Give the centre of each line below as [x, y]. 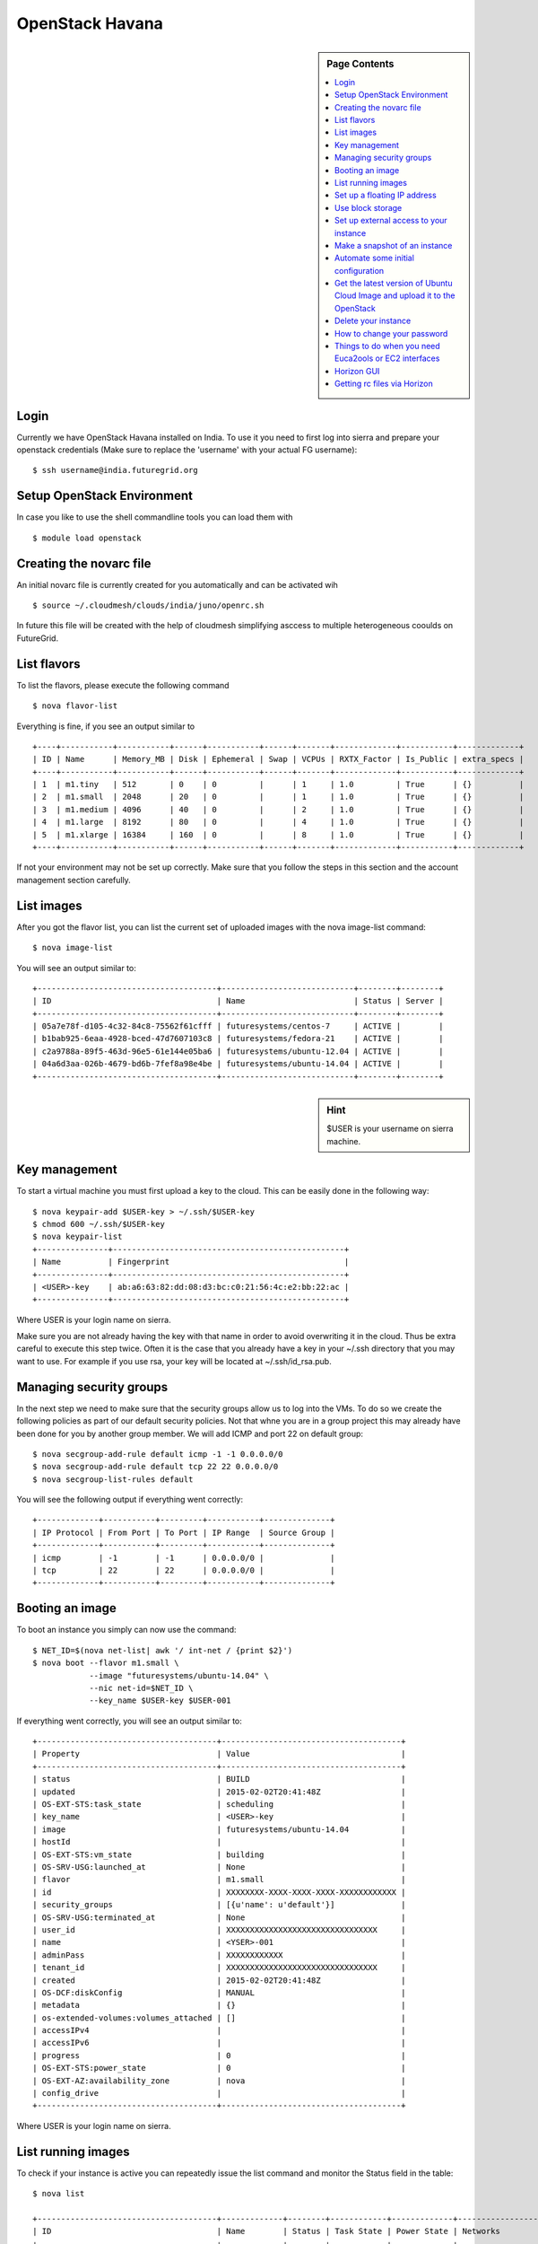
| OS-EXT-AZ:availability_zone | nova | [219, 2081]
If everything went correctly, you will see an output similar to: [129, 1721]
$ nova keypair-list [78, 1237]
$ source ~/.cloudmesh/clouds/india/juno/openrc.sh [148, 605]
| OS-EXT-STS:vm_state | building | [219, 1854]
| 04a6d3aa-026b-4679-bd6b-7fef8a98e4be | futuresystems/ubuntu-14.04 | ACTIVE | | [238, 1064]
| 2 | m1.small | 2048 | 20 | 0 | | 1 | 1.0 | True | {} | [278, 797]
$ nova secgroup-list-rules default [113, 1479]
